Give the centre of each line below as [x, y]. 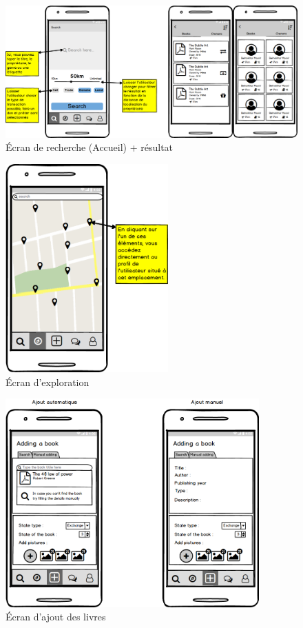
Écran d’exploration [48, 382]
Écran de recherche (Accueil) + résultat [90, 147]
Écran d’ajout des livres [56, 617]
